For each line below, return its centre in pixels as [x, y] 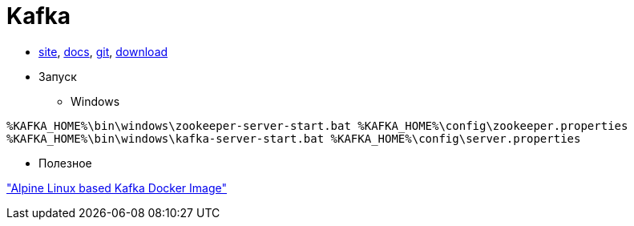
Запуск [58, 76]
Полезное [65, 163]
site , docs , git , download [103, 51]
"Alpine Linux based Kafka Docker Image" [117, 188]
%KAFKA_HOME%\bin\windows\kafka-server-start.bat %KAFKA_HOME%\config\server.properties [294, 138]
